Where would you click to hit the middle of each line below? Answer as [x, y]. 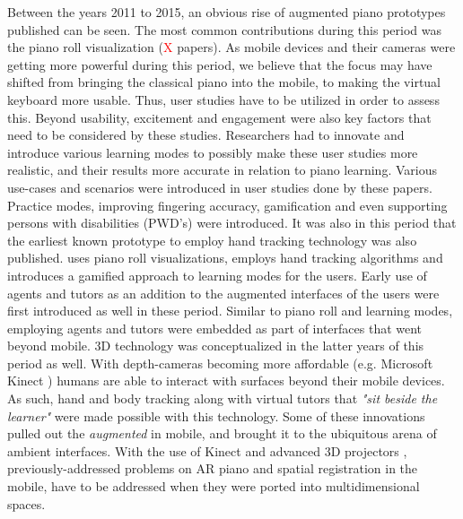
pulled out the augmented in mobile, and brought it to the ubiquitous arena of [222, 433]
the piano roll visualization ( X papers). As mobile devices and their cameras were [231, 47]
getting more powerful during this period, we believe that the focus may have [220, 64]
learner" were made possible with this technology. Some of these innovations [216, 415]
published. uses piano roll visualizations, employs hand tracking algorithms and [225, 258]
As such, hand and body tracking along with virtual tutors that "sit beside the [223, 398]
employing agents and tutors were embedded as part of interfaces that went [215, 328]
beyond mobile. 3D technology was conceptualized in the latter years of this [216, 346]
